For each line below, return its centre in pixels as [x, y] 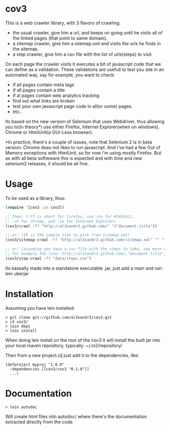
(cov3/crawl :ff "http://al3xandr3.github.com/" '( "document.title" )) [81, 226]
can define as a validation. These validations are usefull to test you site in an [85, 69]
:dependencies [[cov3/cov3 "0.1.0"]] [50, 369]
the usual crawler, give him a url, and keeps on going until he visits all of [88, 32]
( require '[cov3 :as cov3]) [35, 207]
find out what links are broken [44, 101]
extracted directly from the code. [40, 422]
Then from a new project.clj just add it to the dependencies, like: [72, 355]
